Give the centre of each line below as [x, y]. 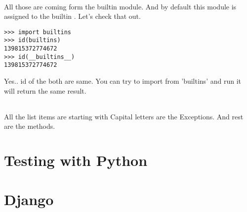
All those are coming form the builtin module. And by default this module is [120, 6]
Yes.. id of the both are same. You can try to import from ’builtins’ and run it [123, 81]
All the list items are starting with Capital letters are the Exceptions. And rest [124, 116]
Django [29, 199]
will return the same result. [45, 90]
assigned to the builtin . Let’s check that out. [72, 16]
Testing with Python [76, 160]
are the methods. [30, 126]
